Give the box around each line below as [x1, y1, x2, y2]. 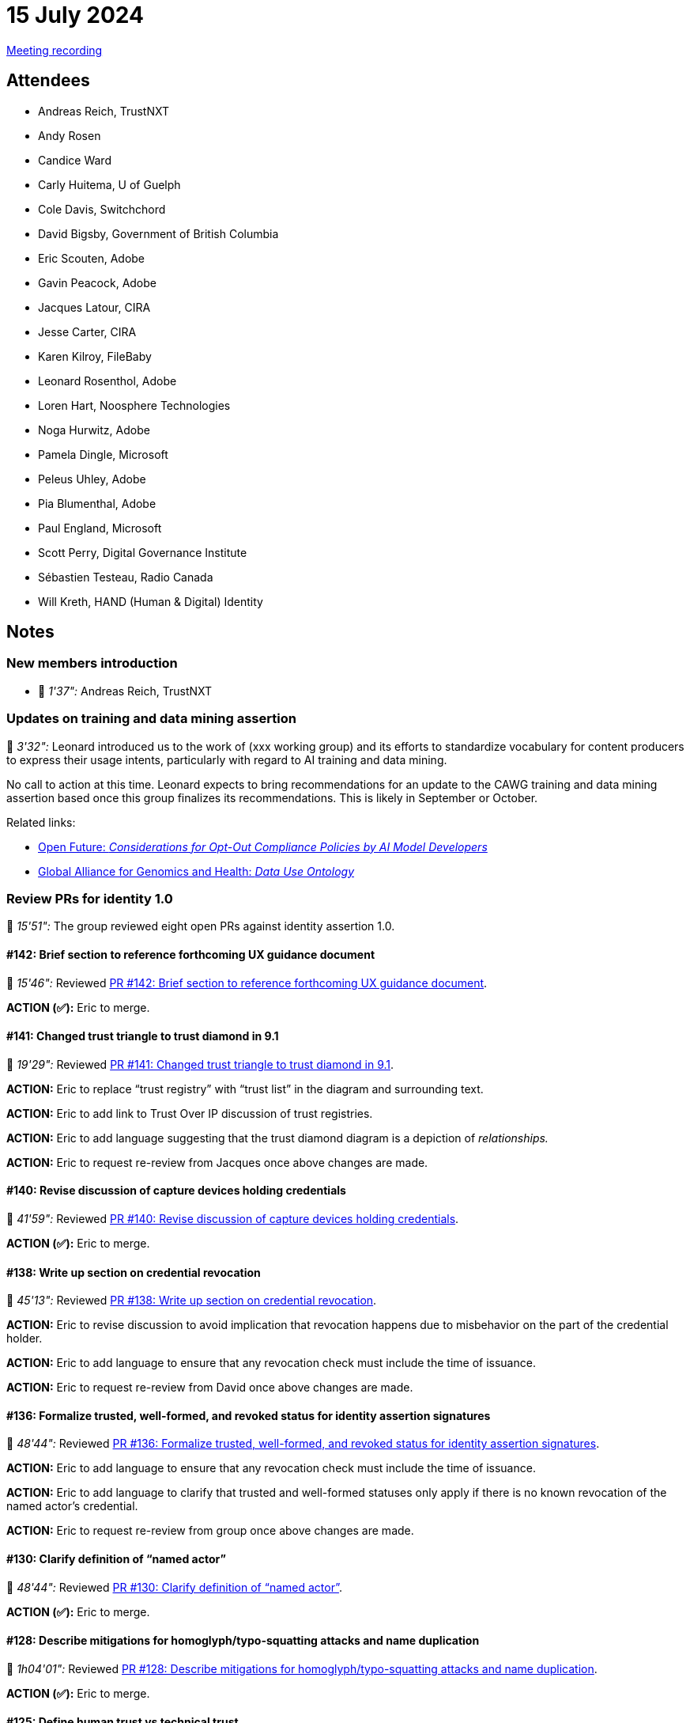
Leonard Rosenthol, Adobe [38, 373, 177, 388]
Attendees [6, 70, 90, 91]
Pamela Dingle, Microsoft [38, 447, 168, 461]
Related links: [6, 815, 76, 829]
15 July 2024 [6, 2, 144, 28]
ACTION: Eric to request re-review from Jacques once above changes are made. [6, 1155, 428, 1169]
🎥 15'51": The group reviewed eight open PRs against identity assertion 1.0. [6, 919, 395, 933]
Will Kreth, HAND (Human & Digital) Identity [38, 594, 263, 608]
